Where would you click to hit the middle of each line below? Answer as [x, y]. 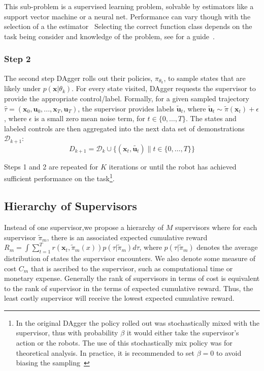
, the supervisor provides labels [126, 108]
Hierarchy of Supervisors [71, 206]
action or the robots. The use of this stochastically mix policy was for [124, 343]
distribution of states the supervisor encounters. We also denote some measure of [130, 258]
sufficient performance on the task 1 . [59, 178]
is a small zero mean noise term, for [90, 118]
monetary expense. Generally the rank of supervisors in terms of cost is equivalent [132, 278]
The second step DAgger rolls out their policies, [78, 78]
